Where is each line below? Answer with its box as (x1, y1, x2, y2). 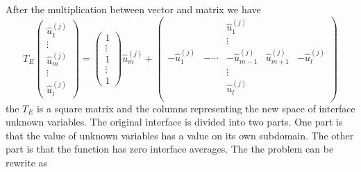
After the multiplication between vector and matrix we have (6, 2, 261, 16)
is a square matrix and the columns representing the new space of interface (36, 101, 355, 115)
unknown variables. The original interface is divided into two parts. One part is (6, 114, 343, 129)
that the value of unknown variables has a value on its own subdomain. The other (6, 128, 354, 142)
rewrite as (6, 155, 48, 169)
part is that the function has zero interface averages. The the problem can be (6, 141, 334, 156)
